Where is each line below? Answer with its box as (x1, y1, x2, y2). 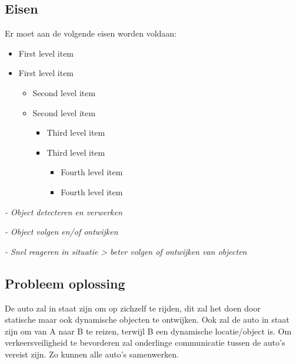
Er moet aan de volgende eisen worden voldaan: (5, 27, 177, 40)
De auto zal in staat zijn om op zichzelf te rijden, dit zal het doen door (5, 301, 261, 314)
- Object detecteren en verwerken (5, 205, 122, 218)
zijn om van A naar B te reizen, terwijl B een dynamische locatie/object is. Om (5, 324, 292, 337)
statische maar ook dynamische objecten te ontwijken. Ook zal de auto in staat (5, 313, 290, 326)
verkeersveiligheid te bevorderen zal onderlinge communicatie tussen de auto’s (5, 336, 285, 349)
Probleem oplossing (5, 274, 125, 292)
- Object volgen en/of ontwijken (5, 225, 118, 238)
